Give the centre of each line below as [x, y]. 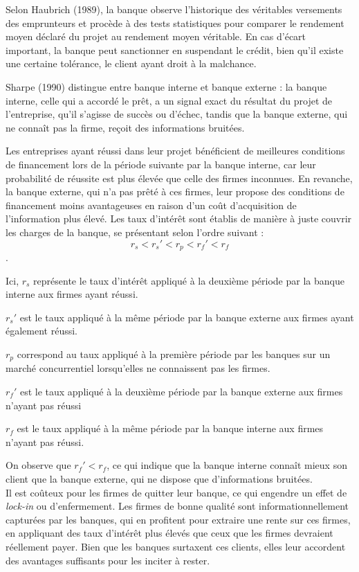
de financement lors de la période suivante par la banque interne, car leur [161, 164]
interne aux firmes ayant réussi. [72, 294]
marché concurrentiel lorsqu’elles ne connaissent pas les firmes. [138, 368]
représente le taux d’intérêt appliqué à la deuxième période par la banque [189, 280]
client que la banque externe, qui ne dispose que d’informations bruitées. [159, 478]
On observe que [38, 465]
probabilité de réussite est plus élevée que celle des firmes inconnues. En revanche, [179, 178]
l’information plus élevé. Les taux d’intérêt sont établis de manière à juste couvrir [179, 218]
